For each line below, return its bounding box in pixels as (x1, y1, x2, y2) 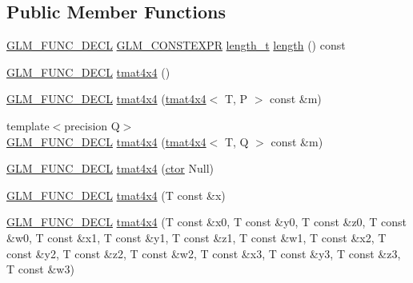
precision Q (64, 117, 120, 134)
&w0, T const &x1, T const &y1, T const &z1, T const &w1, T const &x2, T (6, 229, 387, 245)
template (6, 117, 50, 134)
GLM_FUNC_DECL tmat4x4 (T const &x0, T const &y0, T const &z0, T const (6, 213, 407, 230)
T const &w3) (6, 261, 74, 277)
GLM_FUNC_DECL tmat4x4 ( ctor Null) (6, 160, 214, 177)
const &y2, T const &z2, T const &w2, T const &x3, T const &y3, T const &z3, (6, 245, 401, 261)
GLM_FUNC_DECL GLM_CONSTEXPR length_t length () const (6, 37, 346, 54)
